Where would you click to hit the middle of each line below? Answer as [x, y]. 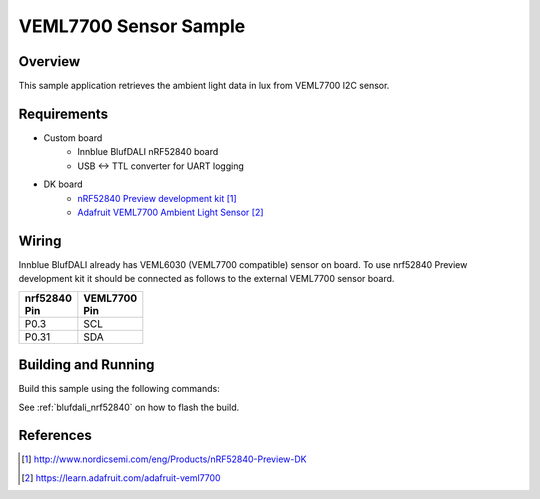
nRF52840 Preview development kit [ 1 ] [157, 198]
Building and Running [86, 365]
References [55, 435]
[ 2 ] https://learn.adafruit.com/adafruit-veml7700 [121, 477]
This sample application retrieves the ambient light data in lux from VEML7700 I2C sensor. [204, 86]
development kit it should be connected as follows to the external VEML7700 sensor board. [206, 279]
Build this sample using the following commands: [119, 389]
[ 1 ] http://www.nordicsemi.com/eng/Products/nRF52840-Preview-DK [164, 459]
